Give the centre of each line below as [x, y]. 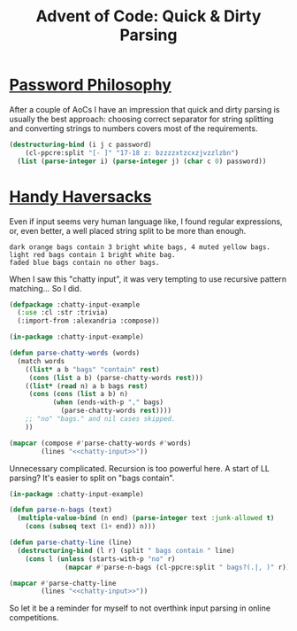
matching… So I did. [46, 288]
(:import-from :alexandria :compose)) [89, 321]
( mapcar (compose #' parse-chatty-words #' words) [100, 443]
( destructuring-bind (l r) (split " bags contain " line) [126, 550]
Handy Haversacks [80, 196]
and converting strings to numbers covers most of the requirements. [133, 128]
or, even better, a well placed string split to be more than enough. [128, 230]
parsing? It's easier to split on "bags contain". [92, 478]
